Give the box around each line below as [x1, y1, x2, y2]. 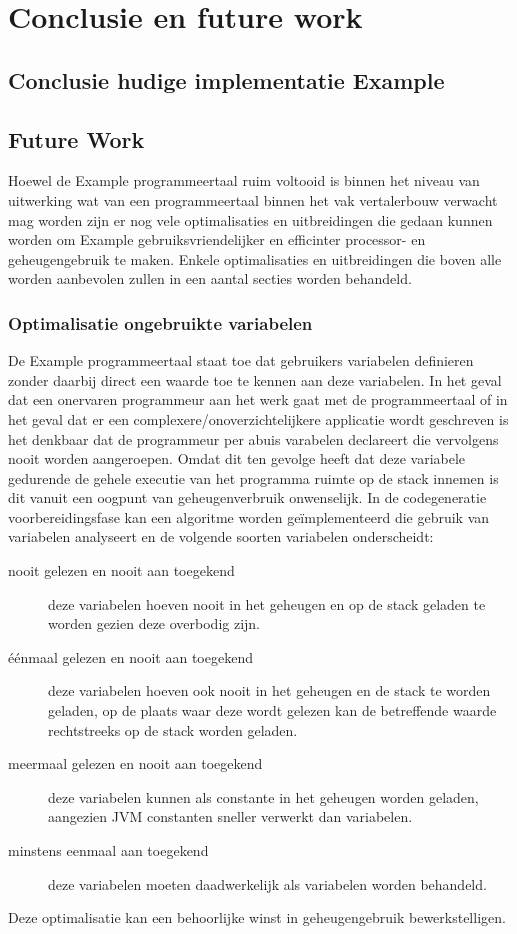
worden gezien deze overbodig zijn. [48, 613, 261, 634]
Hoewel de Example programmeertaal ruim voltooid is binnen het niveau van [8, 170, 480, 191]
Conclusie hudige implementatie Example [8, 64, 445, 95]
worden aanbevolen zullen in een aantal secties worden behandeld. [8, 268, 412, 289]
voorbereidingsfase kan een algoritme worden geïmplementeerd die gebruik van [8, 506, 490, 527]
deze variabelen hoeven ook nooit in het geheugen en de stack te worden [48, 680, 491, 701]
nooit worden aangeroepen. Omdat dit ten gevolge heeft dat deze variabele [8, 448, 466, 469]
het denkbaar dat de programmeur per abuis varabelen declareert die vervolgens [8, 428, 499, 449]
